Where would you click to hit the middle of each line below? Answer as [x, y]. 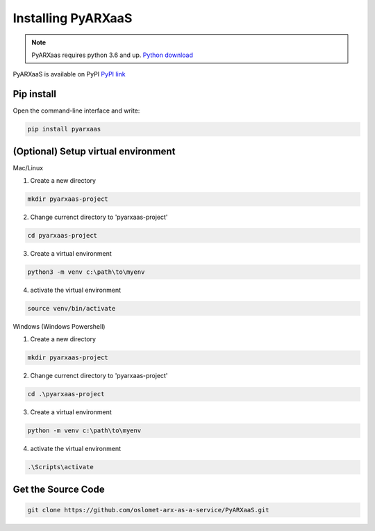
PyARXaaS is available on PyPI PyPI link [69, 74]
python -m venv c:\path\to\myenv [84, 431]
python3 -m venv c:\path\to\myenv [86, 272]
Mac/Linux [28, 168]
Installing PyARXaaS [73, 18]
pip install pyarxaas [64, 129]
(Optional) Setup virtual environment [94, 151]
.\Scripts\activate [60, 467]
